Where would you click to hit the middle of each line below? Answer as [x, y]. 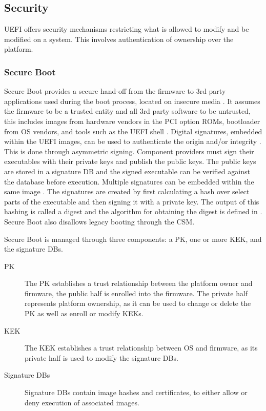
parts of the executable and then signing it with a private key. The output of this [132, 201]
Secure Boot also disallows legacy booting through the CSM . [99, 221]
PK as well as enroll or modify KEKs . [84, 313]
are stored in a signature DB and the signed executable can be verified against [127, 171]
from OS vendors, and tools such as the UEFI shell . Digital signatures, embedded [133, 131]
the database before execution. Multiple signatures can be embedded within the [129, 181]
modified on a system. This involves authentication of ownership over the [119, 39]
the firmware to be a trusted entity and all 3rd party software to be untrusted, [127, 111]
